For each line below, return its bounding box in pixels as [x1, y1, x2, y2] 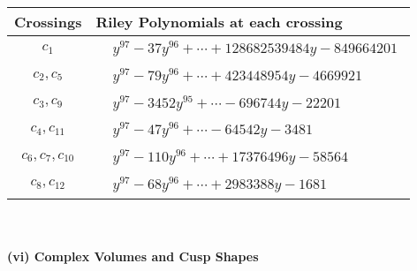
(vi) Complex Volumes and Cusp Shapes [7, 247, 259, 266]
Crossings [14, 11, 82, 32]
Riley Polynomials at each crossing [95, 11, 343, 32]
